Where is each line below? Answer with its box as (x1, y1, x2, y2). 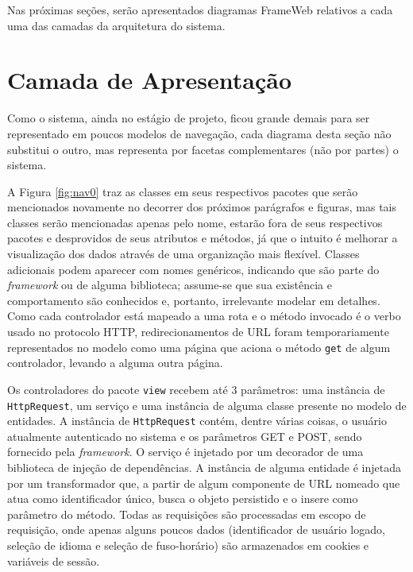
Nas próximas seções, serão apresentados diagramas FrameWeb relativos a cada (7, 2, 393, 17)
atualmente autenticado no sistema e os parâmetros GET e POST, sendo (7, 427, 362, 444)
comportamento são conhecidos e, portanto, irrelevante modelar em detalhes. (7, 292, 380, 308)
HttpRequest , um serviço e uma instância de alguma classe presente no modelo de (7, 396, 407, 413)
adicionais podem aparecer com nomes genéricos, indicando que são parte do (7, 261, 380, 277)
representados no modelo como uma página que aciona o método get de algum (7, 338, 391, 355)
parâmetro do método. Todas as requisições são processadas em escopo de (7, 505, 366, 522)
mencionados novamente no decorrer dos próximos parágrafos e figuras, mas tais (7, 199, 396, 215)
